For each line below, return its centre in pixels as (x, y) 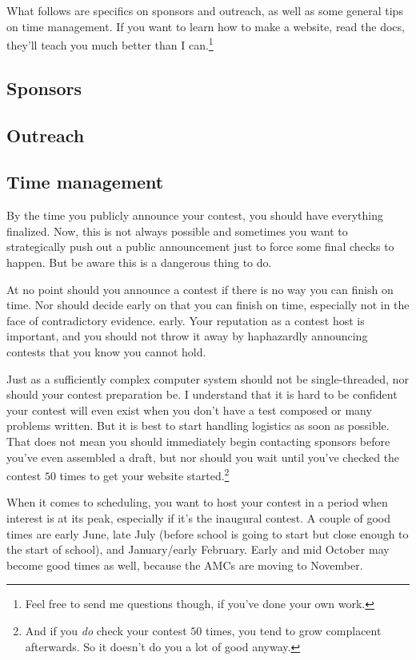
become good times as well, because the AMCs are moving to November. (185, 565)
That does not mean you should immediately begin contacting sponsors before (198, 441)
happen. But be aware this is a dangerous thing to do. (139, 262)
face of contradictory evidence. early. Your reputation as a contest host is (186, 320)
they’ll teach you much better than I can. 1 (110, 44)
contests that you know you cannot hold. (106, 351)
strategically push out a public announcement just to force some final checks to (200, 247)
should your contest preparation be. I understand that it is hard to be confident (202, 394)
